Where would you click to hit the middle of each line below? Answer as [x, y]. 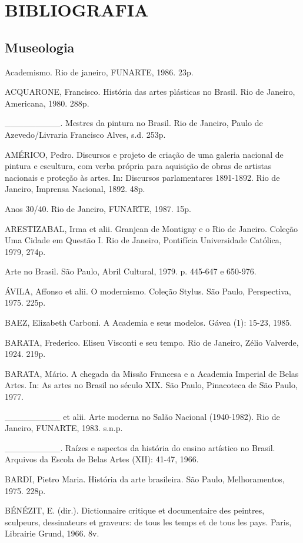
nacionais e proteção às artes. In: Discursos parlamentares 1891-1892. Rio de [142, 177]
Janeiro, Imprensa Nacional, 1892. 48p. [75, 189]
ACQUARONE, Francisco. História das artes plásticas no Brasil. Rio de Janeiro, [150, 92]
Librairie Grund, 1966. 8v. [52, 533]
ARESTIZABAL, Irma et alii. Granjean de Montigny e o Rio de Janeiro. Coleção [151, 228]
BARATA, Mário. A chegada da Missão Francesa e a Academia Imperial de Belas [152, 373]
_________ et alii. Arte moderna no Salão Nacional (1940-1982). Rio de [142, 416]
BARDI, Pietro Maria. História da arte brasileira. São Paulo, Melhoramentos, [145, 479]
